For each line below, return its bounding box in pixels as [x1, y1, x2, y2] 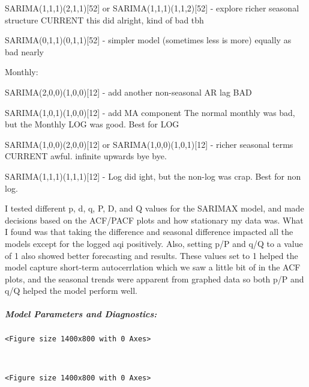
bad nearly [5, 45, 44, 58]
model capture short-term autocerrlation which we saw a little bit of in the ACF [5, 261, 301, 273]
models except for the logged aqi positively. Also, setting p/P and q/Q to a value [5, 237, 303, 249]
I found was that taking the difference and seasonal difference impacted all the [5, 225, 293, 238]
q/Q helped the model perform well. [5, 284, 137, 297]
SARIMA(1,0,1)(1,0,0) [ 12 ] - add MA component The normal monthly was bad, [5, 106, 295, 118]
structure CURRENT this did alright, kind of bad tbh [5, 13, 204, 26]
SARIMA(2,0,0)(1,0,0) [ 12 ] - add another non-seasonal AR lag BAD [5, 85, 252, 98]
